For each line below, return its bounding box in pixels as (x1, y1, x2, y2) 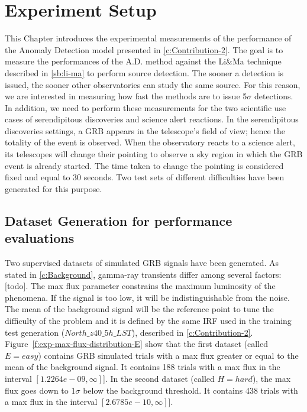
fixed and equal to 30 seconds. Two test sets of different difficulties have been (5, 171, 285, 183)
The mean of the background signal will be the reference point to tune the (5, 303, 274, 315)
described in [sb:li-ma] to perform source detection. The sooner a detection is (5, 66, 284, 79)
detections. (254, 90, 293, 102)
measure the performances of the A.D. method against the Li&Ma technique (5, 55, 282, 67)
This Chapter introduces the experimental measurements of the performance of (5, 32, 292, 44)
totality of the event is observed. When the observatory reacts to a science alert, (5, 136, 295, 148)
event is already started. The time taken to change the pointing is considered (5, 159, 284, 171)
